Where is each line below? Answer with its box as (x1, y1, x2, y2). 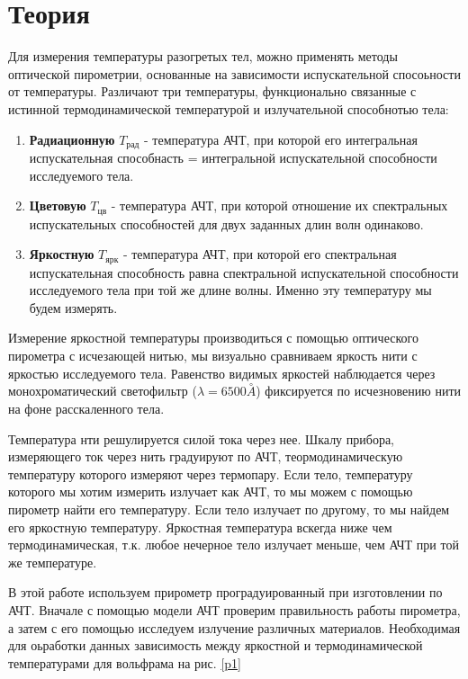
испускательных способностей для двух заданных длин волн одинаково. (29, 214, 424, 233)
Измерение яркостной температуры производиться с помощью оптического (8, 328, 418, 347)
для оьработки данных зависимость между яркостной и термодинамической (8, 636, 423, 655)
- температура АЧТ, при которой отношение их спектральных (111, 196, 448, 215)
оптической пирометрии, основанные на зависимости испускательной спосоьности (8, 64, 461, 83)
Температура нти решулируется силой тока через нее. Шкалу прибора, (8, 429, 394, 448)
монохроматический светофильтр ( (8, 381, 197, 400)
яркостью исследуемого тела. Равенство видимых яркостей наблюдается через (8, 363, 436, 382)
